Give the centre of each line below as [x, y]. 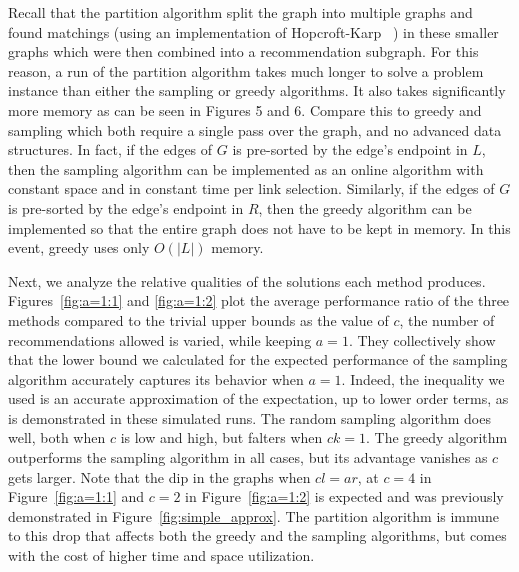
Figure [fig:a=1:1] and [76, 496]
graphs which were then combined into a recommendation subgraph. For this [243, 51]
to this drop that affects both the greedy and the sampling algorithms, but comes [257, 535]
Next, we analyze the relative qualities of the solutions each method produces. [247, 280]
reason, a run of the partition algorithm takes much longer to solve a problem [246, 70]
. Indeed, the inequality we [423, 378]
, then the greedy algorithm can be [365, 207]
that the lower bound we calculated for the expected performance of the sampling [258, 359]
